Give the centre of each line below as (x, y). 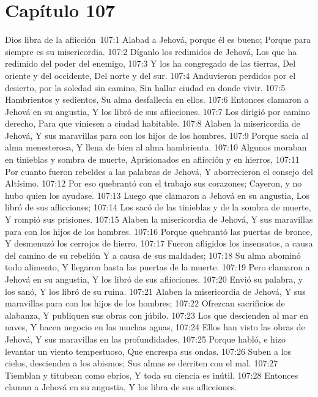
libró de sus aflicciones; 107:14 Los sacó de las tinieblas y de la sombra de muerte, (158, 207)
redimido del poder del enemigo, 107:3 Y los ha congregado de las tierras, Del (150, 63)
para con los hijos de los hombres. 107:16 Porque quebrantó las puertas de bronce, (159, 231)
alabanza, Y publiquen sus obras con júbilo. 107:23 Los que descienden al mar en (157, 315)
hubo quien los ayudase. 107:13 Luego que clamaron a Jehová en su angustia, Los (157, 195)
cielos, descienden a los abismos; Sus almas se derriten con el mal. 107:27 (142, 363)
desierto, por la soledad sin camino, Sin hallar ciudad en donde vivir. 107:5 (145, 87)
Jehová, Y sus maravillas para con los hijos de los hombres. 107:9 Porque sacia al (157, 135)
